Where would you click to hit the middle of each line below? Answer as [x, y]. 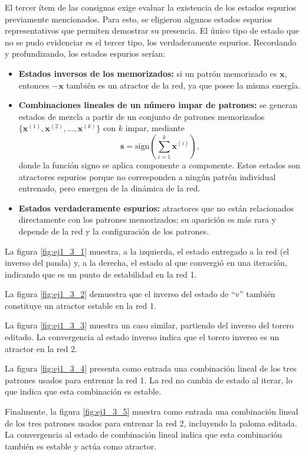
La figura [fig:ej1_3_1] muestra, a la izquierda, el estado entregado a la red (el [147, 251]
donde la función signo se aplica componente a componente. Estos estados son [159, 165]
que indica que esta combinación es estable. [83, 391]
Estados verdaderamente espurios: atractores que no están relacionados [156, 208]
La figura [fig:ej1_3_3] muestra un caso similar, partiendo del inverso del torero [149, 325]
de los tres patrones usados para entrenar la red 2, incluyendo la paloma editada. [151, 423]
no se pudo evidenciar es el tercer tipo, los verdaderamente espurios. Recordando [151, 42]
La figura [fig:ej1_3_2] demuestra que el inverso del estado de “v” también [140, 294]
